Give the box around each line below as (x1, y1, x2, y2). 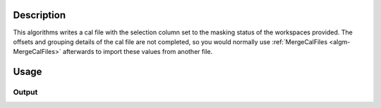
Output (13, 88, 38, 97)
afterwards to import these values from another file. (62, 48, 213, 56)
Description (13, 9, 66, 21)
